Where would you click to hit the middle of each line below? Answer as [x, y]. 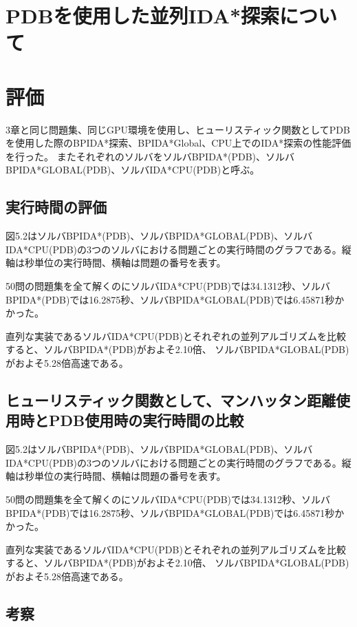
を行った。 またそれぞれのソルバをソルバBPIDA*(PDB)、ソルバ [150, 156]
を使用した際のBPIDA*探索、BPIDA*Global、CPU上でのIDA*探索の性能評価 [178, 143]
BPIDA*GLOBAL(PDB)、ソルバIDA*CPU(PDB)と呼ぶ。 [133, 170]
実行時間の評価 [56, 207]
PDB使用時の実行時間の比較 [146, 420]
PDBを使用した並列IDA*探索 [143, 15]
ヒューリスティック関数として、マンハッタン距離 [171, 400]
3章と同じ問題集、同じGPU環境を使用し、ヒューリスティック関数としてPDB [178, 129]
